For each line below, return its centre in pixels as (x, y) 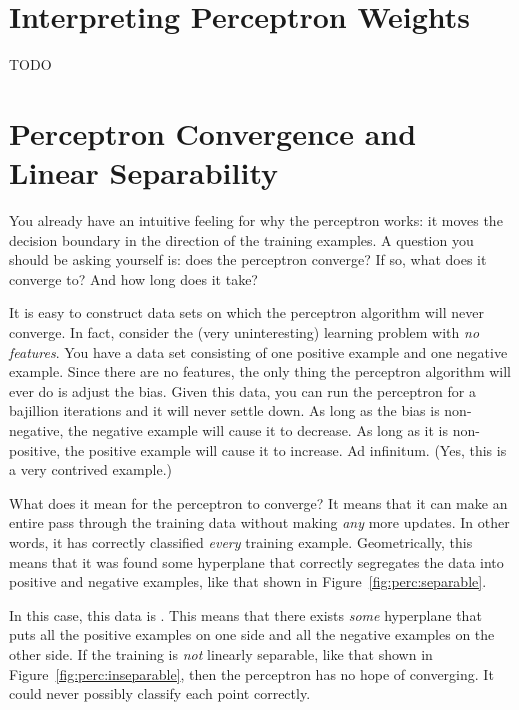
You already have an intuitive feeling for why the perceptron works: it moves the (256, 220)
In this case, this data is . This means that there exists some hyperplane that (245, 614)
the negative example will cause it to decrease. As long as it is (258, 429)
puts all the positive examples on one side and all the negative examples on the (252, 634)
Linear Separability (144, 172)
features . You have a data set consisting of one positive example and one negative (258, 351)
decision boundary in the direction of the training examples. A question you (241, 239)
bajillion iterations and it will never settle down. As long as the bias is (224, 410)
